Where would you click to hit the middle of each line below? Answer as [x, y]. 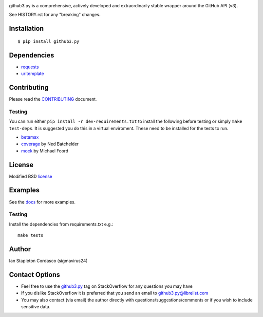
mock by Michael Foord [45, 150]
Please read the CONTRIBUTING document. [53, 99]
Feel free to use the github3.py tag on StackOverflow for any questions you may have [107, 286]
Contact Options [35, 274]
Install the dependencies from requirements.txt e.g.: [61, 224]
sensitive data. [36, 307]
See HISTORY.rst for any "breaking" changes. [55, 15]
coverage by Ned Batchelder [50, 144]
